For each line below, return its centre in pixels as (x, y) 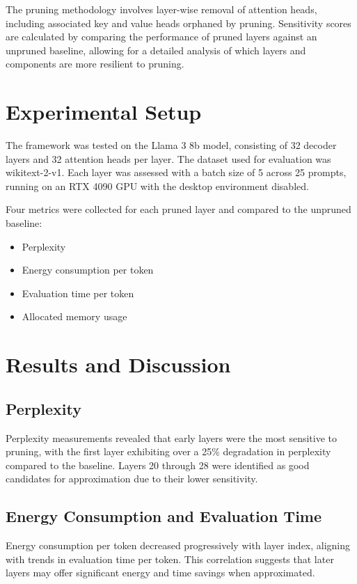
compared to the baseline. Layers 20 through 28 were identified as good (158, 465)
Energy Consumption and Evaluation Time (164, 516)
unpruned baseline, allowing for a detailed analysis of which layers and (156, 50)
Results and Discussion (118, 364)
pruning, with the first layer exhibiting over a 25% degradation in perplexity (168, 451)
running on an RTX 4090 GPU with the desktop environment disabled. (157, 186)
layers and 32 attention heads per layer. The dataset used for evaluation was (168, 158)
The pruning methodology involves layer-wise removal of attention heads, (161, 9)
